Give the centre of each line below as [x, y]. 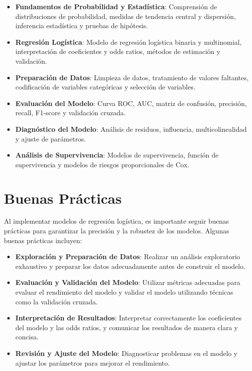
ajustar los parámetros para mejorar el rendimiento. [92, 362]
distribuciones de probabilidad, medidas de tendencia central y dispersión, [126, 16]
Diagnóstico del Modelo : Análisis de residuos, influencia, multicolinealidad [131, 129]
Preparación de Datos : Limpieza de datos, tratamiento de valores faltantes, [132, 77]
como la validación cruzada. [57, 301]
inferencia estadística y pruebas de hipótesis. [82, 26]
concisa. [27, 337]
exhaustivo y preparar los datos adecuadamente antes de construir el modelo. [130, 266]
